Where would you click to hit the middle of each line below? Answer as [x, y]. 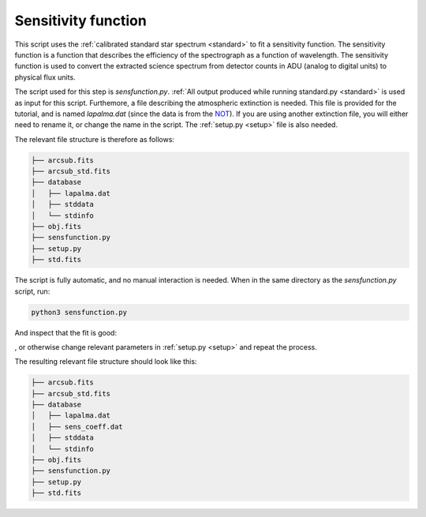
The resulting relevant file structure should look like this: [106, 362]
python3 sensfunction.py [79, 312]
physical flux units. [45, 77]
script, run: [32, 291]
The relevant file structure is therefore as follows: [95, 139]
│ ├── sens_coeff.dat [77, 427]
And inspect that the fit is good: [66, 332]
